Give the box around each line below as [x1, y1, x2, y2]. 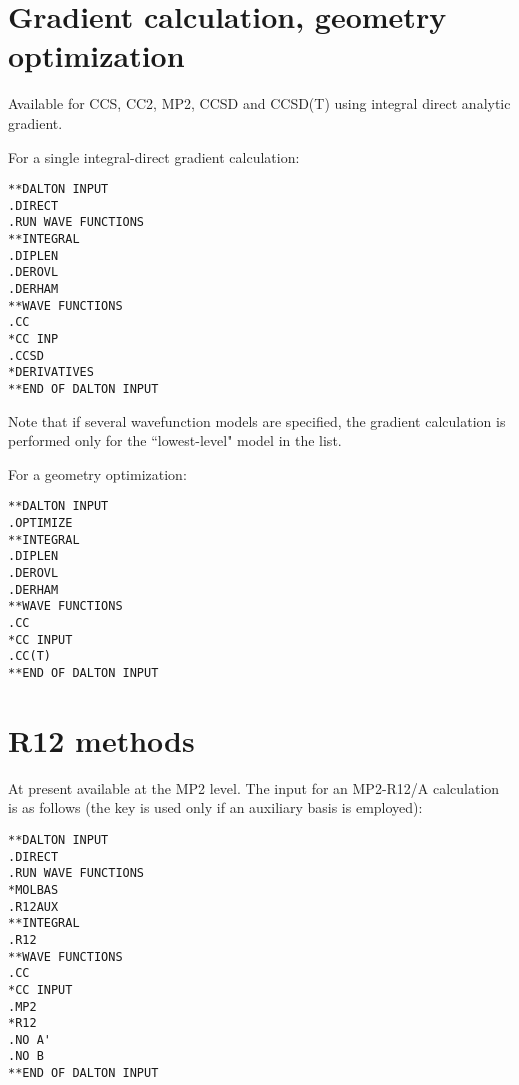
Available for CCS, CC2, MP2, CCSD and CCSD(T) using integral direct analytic [8, 93, 511, 114]
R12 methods [8, 719, 195, 760]
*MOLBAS [8, 882, 59, 897]
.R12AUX [8, 899, 59, 914]
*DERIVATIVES [8, 365, 94, 380]
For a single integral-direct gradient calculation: [8, 146, 300, 167]
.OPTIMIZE [8, 516, 73, 531]
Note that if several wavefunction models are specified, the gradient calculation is [8, 410, 506, 431]
